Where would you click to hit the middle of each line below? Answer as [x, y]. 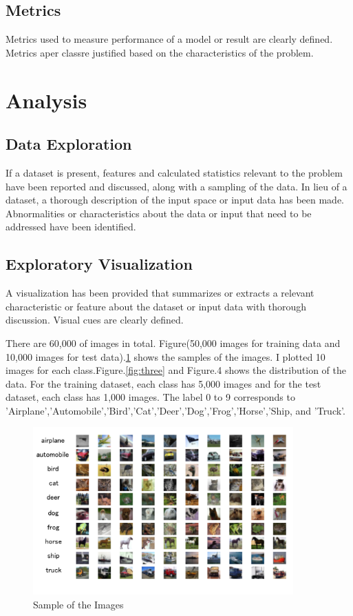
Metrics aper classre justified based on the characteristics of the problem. [160, 52]
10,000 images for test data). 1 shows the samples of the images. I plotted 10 [165, 356]
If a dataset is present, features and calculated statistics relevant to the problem [174, 172]
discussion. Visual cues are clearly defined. [95, 320]
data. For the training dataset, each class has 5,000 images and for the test [163, 383]
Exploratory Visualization [99, 264]
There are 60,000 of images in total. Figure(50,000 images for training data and [173, 342]
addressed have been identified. [71, 227]
